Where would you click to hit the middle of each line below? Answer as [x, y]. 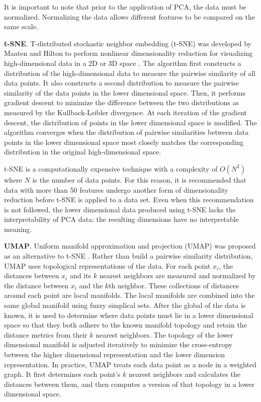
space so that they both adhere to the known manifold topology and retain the [125, 325]
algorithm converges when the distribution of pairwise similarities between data [126, 132]
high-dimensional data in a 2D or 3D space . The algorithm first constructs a [123, 63]
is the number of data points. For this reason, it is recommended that [139, 179]
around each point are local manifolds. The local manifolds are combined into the [129, 295]
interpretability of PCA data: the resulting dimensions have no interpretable [121, 219]
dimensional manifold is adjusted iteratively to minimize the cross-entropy [118, 344]
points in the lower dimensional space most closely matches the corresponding [124, 142]
